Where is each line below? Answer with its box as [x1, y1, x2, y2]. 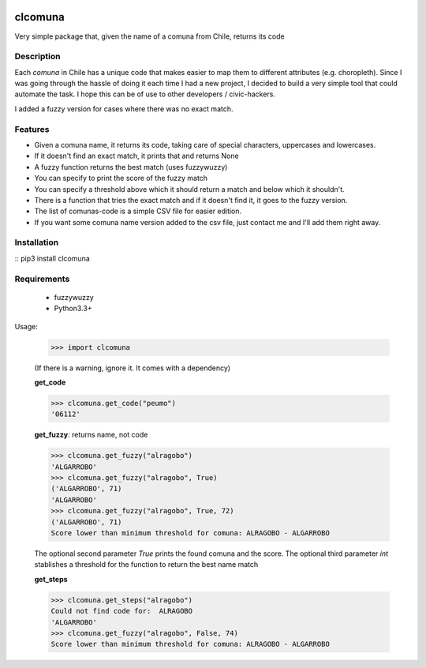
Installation [14, 237, 59, 248]
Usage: [14, 321, 39, 331]
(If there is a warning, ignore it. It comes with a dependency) [34, 363, 231, 373]
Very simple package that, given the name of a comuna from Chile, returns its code [14, 32, 285, 41]
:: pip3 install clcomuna [14, 253, 90, 263]
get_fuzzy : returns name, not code [34, 430, 148, 440]
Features [14, 123, 50, 134]
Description [14, 51, 61, 62]
